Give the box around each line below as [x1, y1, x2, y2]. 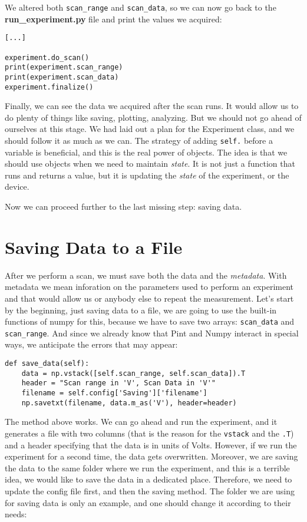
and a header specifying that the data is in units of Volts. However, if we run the [5, 438, 297, 451]
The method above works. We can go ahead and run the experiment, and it [5, 415, 278, 428]
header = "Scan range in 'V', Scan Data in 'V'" [21, 379, 216, 388]
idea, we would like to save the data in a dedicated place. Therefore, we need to [5, 473, 292, 485]
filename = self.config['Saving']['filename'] [21, 388, 207, 397]
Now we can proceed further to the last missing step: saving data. [5, 200, 242, 212]
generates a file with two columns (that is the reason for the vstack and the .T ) [5, 427, 294, 439]
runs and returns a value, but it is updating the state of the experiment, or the [5, 169, 289, 181]
